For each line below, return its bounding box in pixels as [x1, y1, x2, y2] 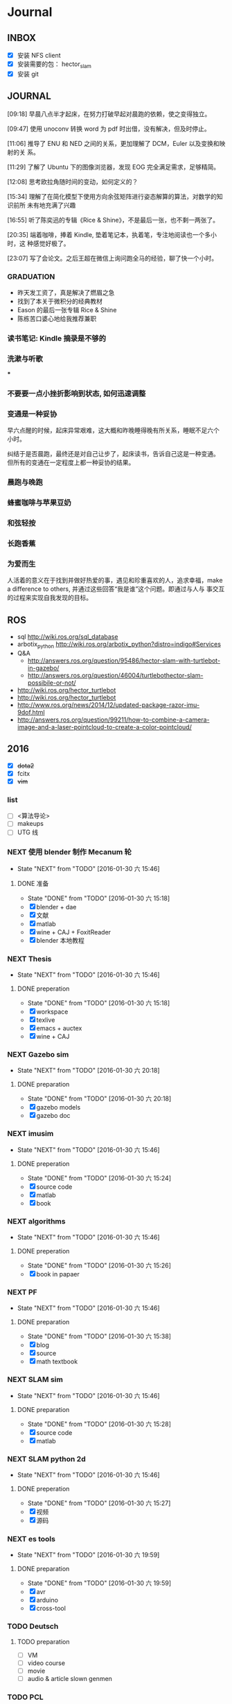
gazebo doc [36, 1112, 71, 1120]
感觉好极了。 [33, 239, 70, 248]
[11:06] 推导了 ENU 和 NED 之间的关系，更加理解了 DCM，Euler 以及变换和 [7, 139, 220, 147]
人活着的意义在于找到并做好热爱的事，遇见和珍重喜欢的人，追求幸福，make [7, 576, 223, 585]
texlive [36, 1016, 55, 1024]
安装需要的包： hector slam [17, 60, 91, 70]
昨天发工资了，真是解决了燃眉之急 [17, 289, 115, 297]
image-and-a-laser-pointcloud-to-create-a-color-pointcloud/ [17, 723, 192, 731]
